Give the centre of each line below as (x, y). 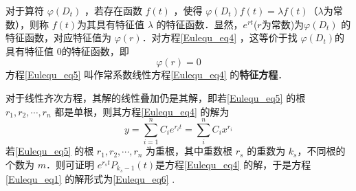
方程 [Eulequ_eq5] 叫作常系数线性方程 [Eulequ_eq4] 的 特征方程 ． (147, 75)
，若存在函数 (113, 10)
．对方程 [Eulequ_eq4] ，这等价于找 (220, 37)
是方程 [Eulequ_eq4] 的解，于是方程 (233, 164)
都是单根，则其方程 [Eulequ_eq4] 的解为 (142, 111)
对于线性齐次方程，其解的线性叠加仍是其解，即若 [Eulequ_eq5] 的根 (156, 97)
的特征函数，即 (95, 50)
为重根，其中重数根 (189, 151)
